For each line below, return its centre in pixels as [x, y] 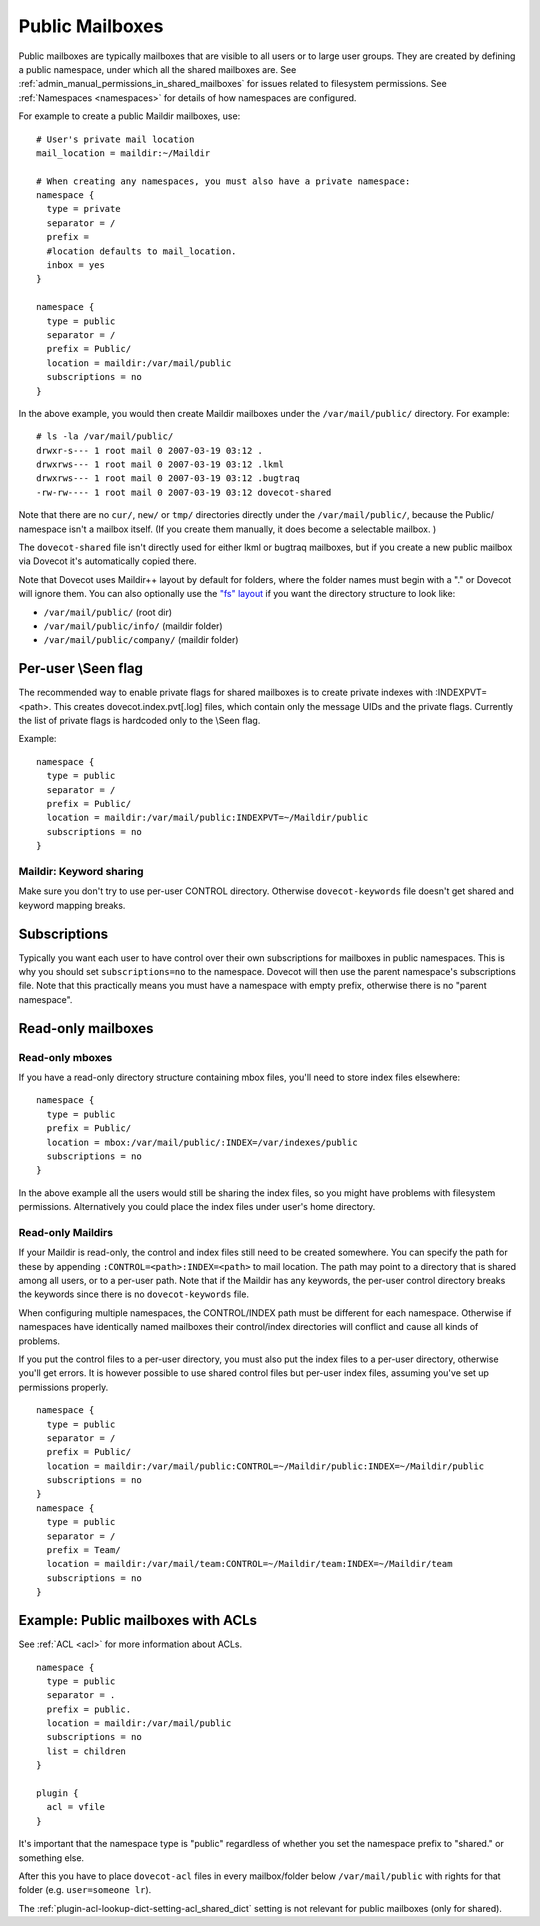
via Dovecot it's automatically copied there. [107, 561]
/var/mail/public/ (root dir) [108, 612]
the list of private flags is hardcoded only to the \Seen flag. [139, 721]
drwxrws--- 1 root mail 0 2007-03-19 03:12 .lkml [160, 464]
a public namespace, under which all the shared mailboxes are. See [157, 69]
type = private [83, 209]
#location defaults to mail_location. [141, 251]
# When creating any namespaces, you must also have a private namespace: [223, 181]
